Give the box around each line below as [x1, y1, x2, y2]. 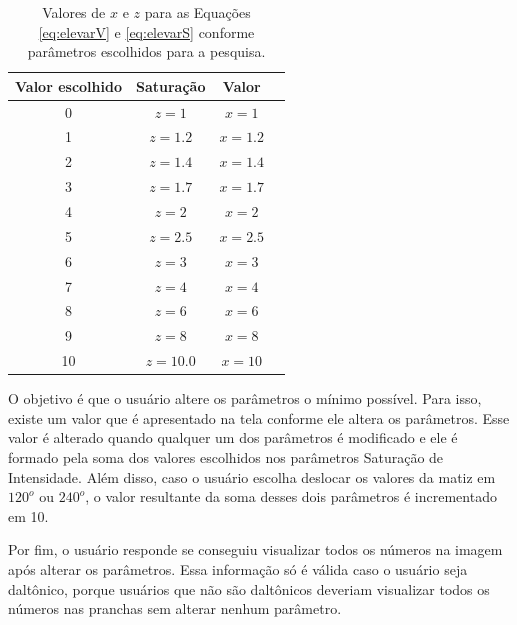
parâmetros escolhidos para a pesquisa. [27, 41, 266, 62]
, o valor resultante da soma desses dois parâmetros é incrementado [85, 486, 497, 507]
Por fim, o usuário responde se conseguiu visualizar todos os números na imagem [8, 539, 503, 560]
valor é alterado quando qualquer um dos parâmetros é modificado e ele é [8, 427, 458, 448]
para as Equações [144, 2, 251, 22]
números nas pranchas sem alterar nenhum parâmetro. [8, 598, 342, 619]
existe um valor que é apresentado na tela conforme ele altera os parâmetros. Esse [8, 407, 510, 428]
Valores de [42, 2, 106, 22]
